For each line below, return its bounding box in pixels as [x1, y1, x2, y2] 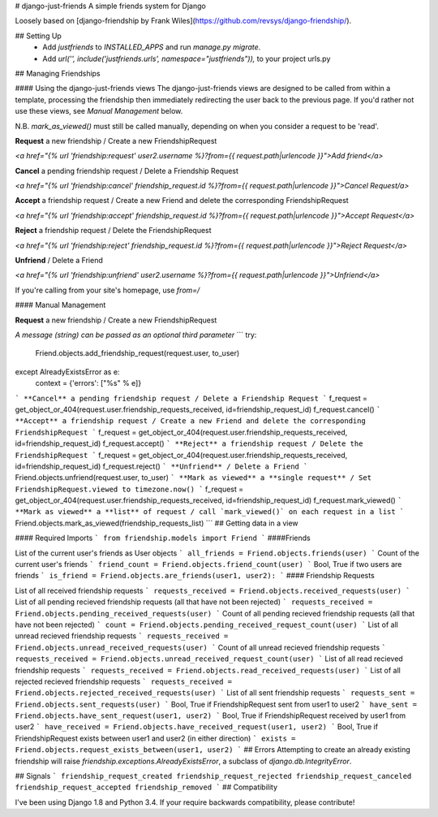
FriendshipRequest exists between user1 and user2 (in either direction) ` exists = [15, 733, 296, 743]
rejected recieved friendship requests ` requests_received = [15, 677, 233, 686]
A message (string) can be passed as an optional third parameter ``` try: [15, 330, 257, 339]
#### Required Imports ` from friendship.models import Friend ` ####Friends [15, 533, 311, 543]
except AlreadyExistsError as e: [15, 366, 120, 377]
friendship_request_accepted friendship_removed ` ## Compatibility [15, 782, 278, 792]
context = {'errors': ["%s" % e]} [35, 378, 142, 388]
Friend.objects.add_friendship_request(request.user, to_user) [35, 348, 240, 358]
